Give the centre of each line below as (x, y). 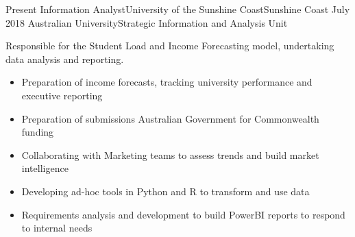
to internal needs (57, 228)
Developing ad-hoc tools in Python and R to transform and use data (166, 191)
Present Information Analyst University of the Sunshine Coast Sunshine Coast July (178, 9)
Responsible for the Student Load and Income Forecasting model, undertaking (170, 46)
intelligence (45, 168)
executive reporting (62, 95)
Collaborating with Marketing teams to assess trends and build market (170, 154)
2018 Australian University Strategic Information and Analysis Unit (147, 22)
